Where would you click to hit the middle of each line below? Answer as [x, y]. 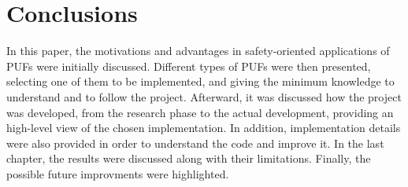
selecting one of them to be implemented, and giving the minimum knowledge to [200, 81]
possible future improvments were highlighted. [118, 173]
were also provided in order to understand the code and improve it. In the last [195, 143]
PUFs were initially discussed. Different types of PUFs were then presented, [189, 66]
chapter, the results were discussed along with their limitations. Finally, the [189, 158]
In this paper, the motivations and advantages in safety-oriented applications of [198, 51]
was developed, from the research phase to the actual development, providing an [200, 112]
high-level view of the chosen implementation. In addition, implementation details [204, 128]
